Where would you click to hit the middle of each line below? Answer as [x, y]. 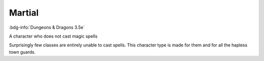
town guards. [22, 52]
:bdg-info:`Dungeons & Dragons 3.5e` [47, 27]
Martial [24, 13]
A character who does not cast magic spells [53, 36]
